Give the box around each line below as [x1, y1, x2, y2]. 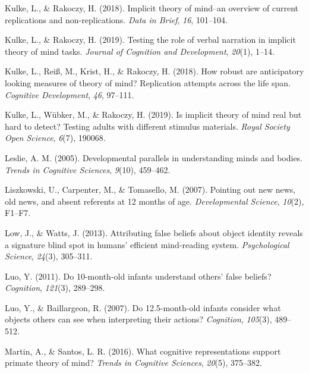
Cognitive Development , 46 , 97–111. [5, 88, 134, 101]
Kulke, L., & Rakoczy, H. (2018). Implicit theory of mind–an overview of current [5, 2, 299, 14]
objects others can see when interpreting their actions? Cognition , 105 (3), [5, 313, 272, 325]
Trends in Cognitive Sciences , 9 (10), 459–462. [5, 163, 171, 175]
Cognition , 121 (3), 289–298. [5, 281, 105, 294]
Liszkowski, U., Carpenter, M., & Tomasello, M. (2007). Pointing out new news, [5, 183, 296, 196]
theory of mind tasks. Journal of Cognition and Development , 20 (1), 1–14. [5, 45, 275, 57]
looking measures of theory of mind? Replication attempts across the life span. [5, 76, 291, 89]
